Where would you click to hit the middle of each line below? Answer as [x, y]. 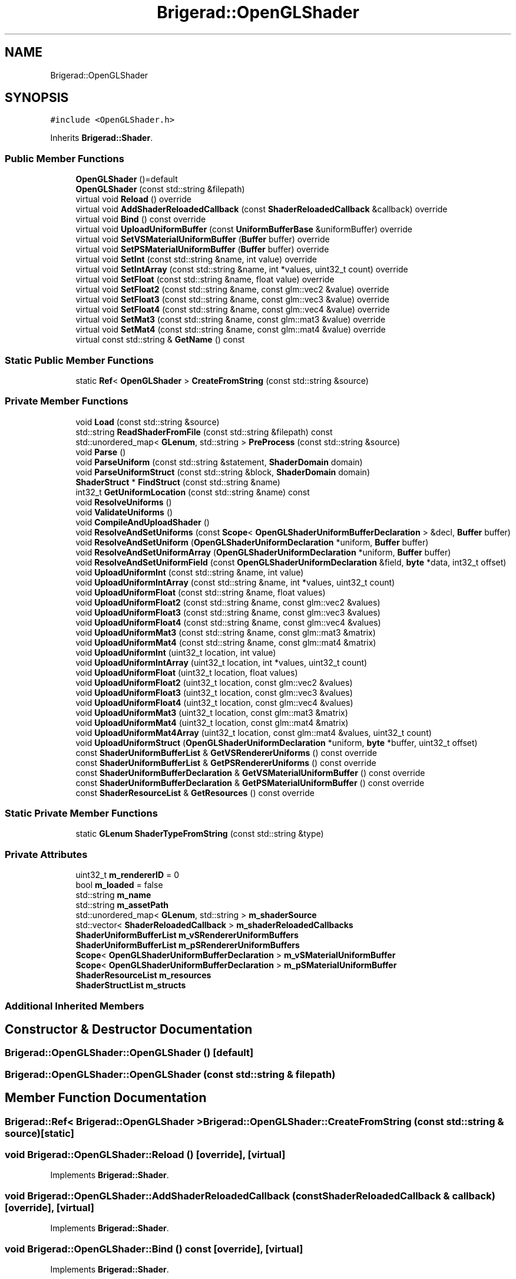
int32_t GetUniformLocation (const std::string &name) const [193, 492]
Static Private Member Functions [81, 813]
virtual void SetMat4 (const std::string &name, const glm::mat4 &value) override [231, 330]
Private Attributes [46, 854]
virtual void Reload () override [133, 199]
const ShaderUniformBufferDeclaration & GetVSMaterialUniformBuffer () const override [250, 772]
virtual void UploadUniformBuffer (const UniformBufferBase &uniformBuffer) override [244, 229]
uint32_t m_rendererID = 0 [128, 875]
